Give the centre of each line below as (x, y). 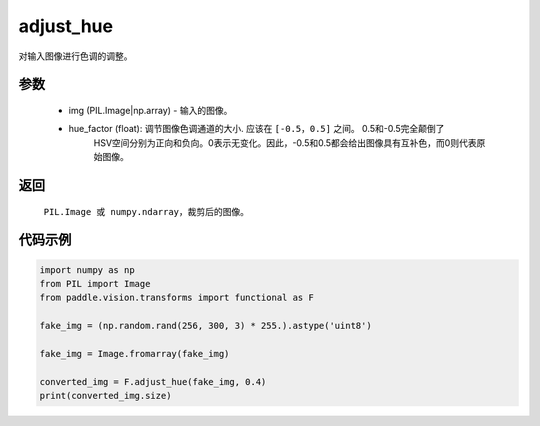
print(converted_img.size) (105, 396)
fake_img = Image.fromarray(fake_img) (134, 353)
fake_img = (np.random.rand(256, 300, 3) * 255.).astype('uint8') (205, 326)
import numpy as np (87, 269)
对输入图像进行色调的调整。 (75, 56)
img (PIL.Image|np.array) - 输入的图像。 (150, 110)
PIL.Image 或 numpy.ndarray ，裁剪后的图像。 (146, 211)
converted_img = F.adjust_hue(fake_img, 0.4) (153, 381)
